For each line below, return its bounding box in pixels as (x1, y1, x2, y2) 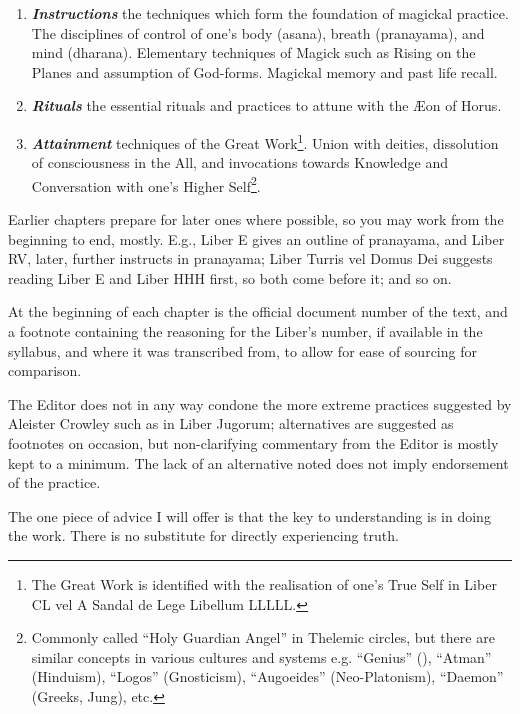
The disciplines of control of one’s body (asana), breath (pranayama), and (31, 22, 485, 43)
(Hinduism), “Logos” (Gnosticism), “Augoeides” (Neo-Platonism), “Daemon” (31, 666, 504, 687)
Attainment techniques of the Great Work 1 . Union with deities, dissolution (31, 129, 499, 153)
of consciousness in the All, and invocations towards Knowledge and (31, 152, 449, 173)
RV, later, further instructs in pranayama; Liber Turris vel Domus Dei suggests (8, 248, 493, 269)
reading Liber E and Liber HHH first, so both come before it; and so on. (8, 267, 452, 288)
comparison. (8, 360, 82, 381)
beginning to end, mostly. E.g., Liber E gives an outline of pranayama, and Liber (8, 228, 505, 249)
